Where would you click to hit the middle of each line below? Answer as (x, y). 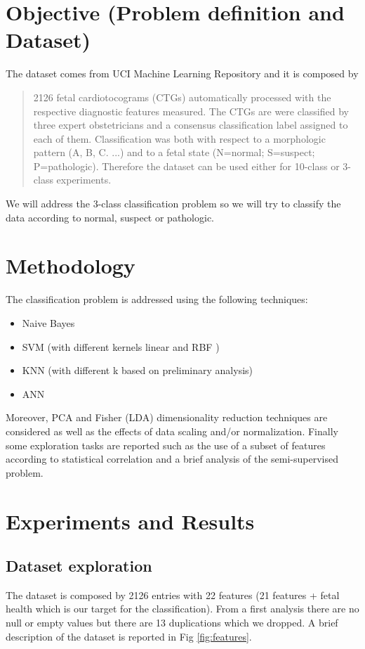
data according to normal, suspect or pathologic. (110, 217)
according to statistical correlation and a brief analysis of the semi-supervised (172, 459)
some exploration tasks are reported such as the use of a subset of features (166, 445)
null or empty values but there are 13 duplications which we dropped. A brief (172, 623)
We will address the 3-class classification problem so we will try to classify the (173, 204)
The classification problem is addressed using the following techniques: (157, 299)
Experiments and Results (130, 521)
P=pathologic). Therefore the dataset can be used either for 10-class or (186, 166)
